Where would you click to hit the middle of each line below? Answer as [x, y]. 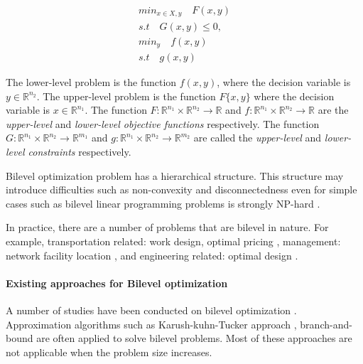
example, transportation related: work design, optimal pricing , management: [173, 241]
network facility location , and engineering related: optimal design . [152, 255]
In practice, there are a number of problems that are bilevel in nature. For [167, 227]
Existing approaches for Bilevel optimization [117, 283]
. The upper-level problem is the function [126, 96]
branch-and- [326, 324]
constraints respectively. [80, 151]
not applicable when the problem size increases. [109, 352]
